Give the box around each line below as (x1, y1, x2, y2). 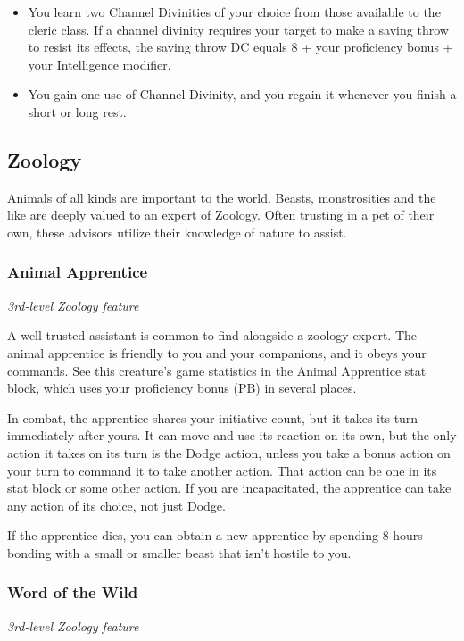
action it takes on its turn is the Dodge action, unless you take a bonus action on (7, 443, 451, 462)
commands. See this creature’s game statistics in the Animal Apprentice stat (7, 361, 427, 379)
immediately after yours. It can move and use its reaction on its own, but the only (7, 426, 457, 445)
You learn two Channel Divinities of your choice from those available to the (28, 3, 441, 21)
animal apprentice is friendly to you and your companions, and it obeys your (7, 343, 427, 362)
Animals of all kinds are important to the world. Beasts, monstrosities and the (7, 187, 436, 206)
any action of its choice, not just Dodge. (7, 495, 226, 514)
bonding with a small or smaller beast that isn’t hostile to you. (7, 543, 352, 562)
